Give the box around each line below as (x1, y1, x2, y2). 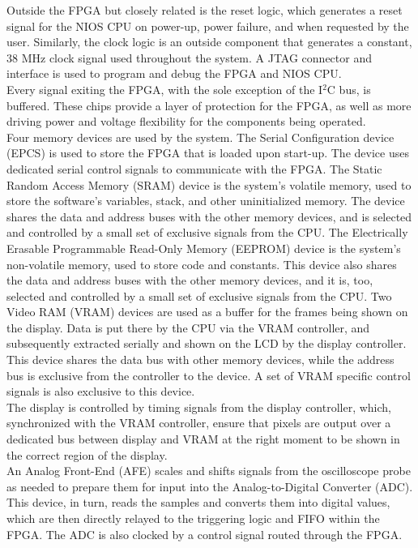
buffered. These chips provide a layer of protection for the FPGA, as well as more (6, 96, 412, 113)
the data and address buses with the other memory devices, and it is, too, (6, 272, 373, 289)
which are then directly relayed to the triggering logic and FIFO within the (6, 510, 380, 526)
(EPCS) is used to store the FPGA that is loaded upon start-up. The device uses (6, 144, 409, 161)
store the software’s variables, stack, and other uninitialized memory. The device (6, 192, 405, 209)
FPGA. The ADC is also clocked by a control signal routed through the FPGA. (6, 525, 403, 542)
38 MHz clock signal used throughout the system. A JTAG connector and (6, 49, 372, 66)
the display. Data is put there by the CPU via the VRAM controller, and (6, 319, 370, 336)
